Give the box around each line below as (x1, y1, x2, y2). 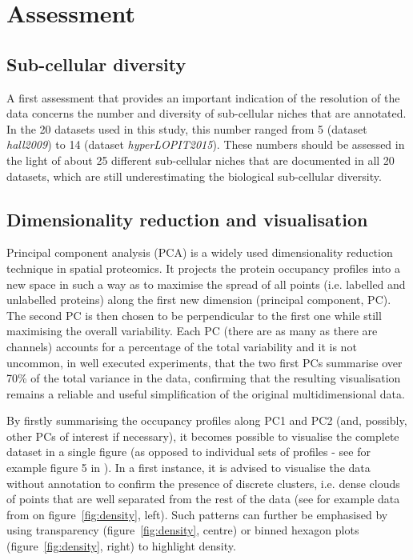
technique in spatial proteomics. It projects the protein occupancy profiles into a (6, 259, 401, 276)
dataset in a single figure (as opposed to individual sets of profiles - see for (6, 443, 371, 460)
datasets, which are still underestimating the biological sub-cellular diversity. (6, 167, 382, 184)
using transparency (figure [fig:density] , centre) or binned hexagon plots (6, 522, 359, 538)
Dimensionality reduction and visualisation (6, 206, 368, 231)
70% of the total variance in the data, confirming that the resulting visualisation (6, 370, 401, 386)
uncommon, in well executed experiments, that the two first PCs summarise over (6, 354, 403, 370)
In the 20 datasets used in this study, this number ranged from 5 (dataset (6, 120, 367, 137)
